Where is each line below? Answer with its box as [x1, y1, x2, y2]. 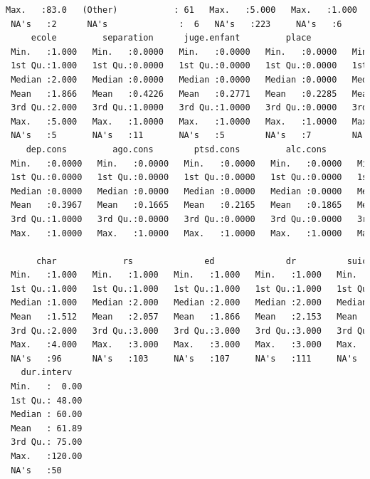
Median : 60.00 [11, 409, 83, 420]
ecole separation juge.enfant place [31, 33, 312, 43]
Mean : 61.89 [11, 423, 83, 433]
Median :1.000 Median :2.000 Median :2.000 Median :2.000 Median [11, 298, 368, 308]
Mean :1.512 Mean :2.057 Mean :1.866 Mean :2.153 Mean [11, 312, 357, 322]
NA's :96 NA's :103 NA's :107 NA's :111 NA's [11, 353, 357, 364]
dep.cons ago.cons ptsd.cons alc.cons [26, 144, 327, 154]
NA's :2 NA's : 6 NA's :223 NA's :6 [11, 19, 342, 29]
